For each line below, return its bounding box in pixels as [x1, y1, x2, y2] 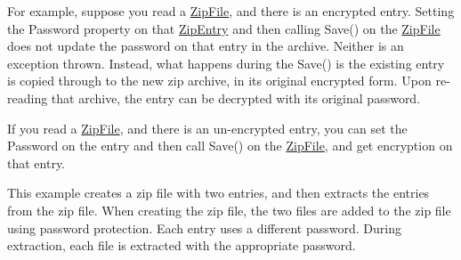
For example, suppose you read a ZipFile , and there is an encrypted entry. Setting [7, 2, 455, 20]
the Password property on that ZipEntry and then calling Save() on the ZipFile [7, 19, 441, 37]
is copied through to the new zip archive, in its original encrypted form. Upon [7, 71, 432, 90]
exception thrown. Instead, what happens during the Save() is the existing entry [7, 53, 445, 72]
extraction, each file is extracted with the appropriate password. [7, 236, 356, 255]
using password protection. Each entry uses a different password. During [7, 218, 401, 237]
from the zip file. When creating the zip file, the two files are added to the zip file [7, 200, 451, 219]
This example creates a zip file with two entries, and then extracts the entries [7, 183, 430, 202]
